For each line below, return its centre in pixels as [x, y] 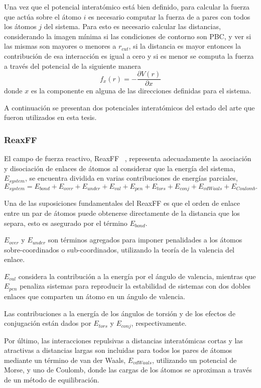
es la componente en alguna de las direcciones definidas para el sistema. [141, 91]
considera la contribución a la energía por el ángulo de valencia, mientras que [137, 276]
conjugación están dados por [48, 323]
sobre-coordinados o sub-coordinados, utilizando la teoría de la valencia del [119, 249]
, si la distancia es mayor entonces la [185, 46]
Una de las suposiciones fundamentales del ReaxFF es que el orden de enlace [122, 203]
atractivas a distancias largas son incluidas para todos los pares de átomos [118, 350]
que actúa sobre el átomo [43, 16]
